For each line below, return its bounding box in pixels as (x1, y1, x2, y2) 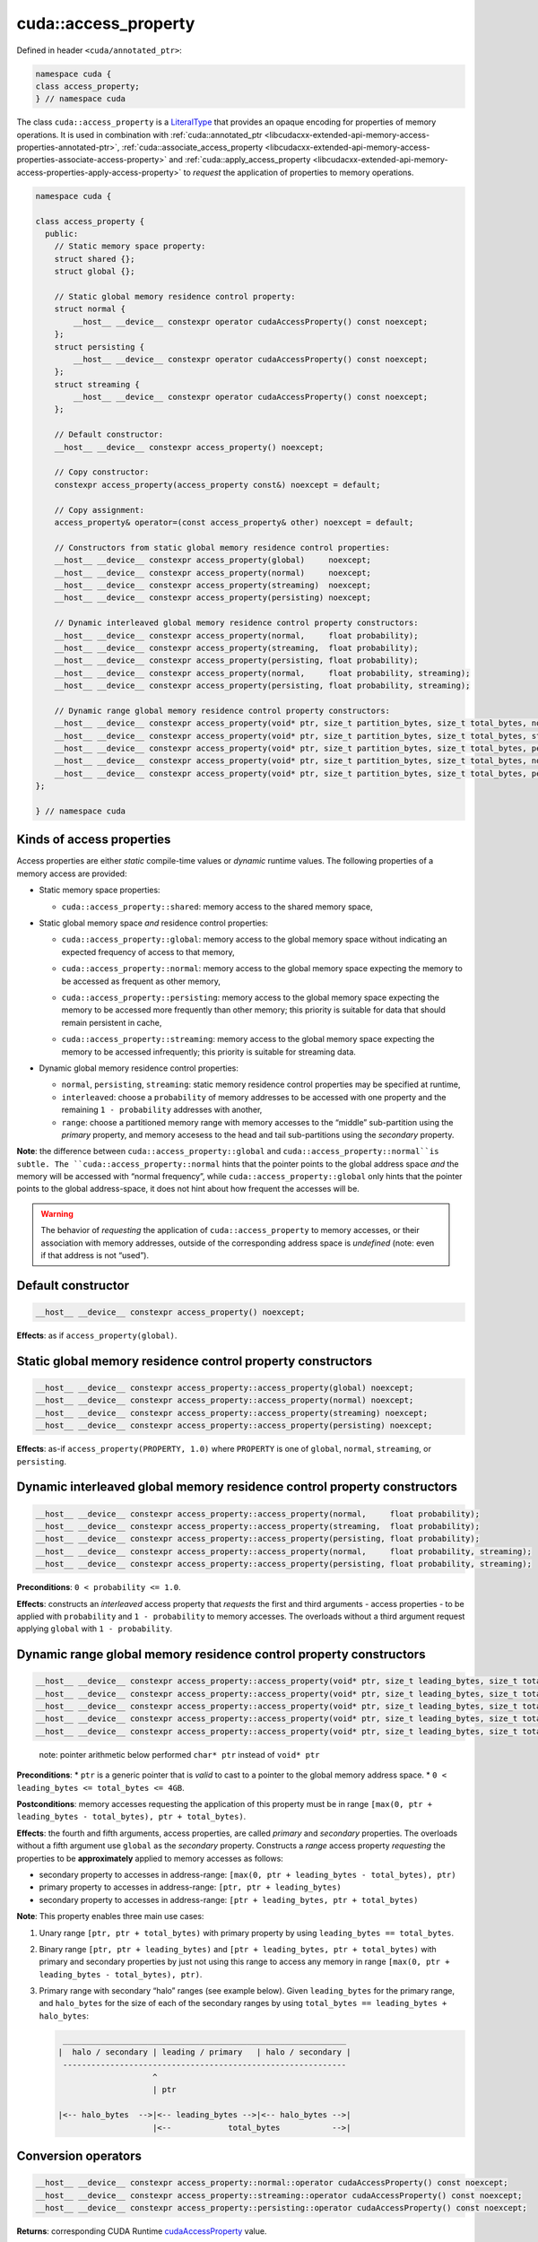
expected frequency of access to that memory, (61, 946, 235, 957)
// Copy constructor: (54, 467, 150, 477)
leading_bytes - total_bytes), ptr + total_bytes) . (16, 1812, 247, 1822)
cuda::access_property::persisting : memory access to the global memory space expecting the (61, 992, 439, 1003)
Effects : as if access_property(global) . (16, 1330, 178, 1341)
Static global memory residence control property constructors (16, 1353, 373, 1369)
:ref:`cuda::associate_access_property (121, 142, 264, 152)
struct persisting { (54, 342, 145, 352)
